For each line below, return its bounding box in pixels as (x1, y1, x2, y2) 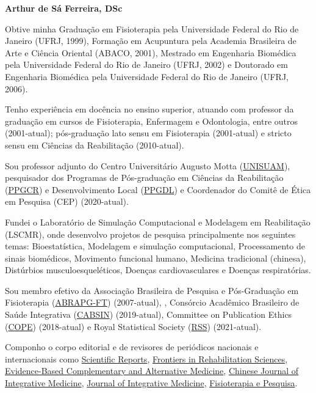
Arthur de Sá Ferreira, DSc (5, 2, 123, 14)
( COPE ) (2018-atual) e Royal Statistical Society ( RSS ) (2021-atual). (5, 320, 262, 332)
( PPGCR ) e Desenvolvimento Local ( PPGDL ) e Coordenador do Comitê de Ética (5, 183, 311, 196)
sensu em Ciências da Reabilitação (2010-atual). (5, 138, 184, 151)
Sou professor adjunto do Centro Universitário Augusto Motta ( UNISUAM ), (5, 159, 290, 172)
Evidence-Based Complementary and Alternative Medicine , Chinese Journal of (5, 364, 299, 377)
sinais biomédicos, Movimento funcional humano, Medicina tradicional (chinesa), (5, 251, 306, 264)
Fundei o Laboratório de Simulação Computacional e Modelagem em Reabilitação (5, 215, 311, 228)
